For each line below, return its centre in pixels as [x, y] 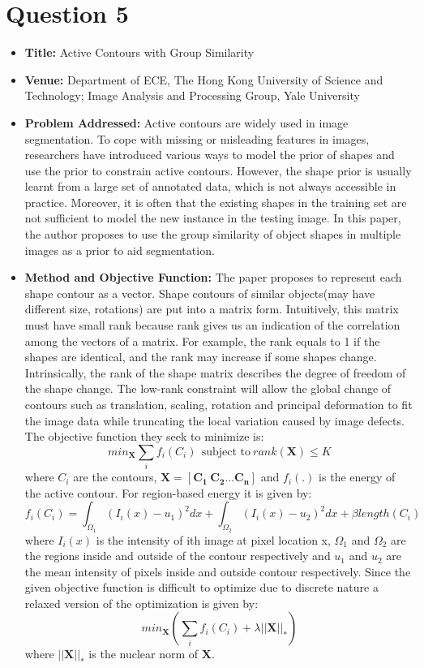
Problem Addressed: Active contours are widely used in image [186, 122]
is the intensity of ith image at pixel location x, [213, 539]
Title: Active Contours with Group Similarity [139, 52]
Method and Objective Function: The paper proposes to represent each [213, 277]
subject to [226, 452]
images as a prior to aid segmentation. [120, 250]
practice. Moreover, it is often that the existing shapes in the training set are [216, 202]
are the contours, [115, 477]
